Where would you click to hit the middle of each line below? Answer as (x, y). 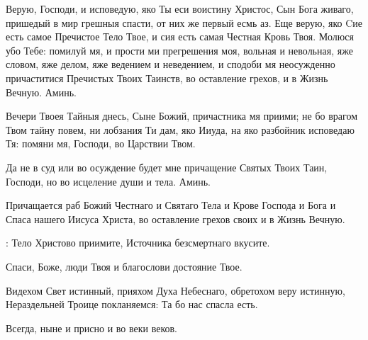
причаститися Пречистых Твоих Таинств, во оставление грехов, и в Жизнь (167, 78)
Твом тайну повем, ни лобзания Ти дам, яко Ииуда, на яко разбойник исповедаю (180, 129)
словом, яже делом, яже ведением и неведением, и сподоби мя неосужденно (171, 64)
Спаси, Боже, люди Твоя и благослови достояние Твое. (124, 266)
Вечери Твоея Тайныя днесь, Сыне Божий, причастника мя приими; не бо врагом (182, 116)
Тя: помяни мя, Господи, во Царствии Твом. (101, 143)
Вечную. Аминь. (41, 92)
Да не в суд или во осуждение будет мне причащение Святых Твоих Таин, (167, 167)
